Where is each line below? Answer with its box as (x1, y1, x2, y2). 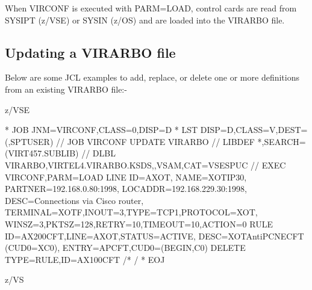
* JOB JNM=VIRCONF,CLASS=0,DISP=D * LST (5, 123, 198, 136)
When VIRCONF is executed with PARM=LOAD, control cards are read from (5, 2, 297, 14)
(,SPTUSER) (5, 135, 54, 147)
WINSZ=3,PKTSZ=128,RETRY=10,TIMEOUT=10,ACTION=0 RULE (5, 217, 273, 230)
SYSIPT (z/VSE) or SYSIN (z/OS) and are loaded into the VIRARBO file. (5, 13, 285, 26)
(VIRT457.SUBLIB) (5, 147, 79, 159)
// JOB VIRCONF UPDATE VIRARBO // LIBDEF (55, 135, 255, 147)
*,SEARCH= (257, 135, 306, 147)
